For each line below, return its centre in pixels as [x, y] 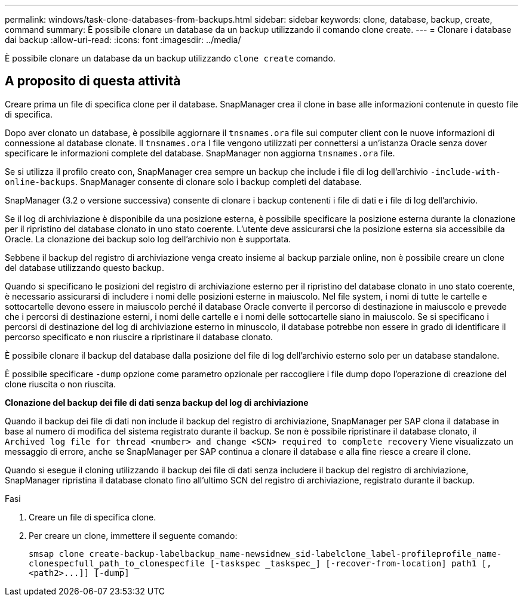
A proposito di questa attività [93, 81]
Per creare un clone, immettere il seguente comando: [133, 535]
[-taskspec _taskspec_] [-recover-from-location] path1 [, [351, 563]
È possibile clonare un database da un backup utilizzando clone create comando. [170, 58]
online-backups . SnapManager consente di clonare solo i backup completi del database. [183, 181]
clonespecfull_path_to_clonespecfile [117, 563]
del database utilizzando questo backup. [84, 267]
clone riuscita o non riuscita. [61, 384]
